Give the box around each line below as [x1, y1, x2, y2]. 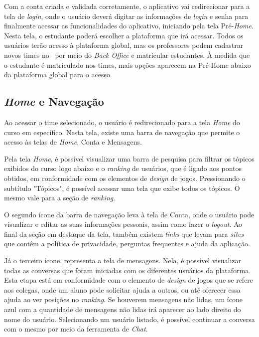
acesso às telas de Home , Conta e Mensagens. [4, 137, 142, 147]
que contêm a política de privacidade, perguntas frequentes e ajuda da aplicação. [4, 238, 250, 249]
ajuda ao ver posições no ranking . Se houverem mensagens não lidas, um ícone [4, 294, 243, 305]
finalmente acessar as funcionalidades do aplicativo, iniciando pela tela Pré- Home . [4, 20, 254, 31]
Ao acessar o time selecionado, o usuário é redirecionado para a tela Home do [4, 117, 240, 127]
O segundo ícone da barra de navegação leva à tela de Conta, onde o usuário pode [4, 209, 255, 219]
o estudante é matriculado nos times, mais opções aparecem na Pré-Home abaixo [4, 59, 251, 70]
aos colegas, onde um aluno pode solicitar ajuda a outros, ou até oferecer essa [4, 284, 241, 295]
